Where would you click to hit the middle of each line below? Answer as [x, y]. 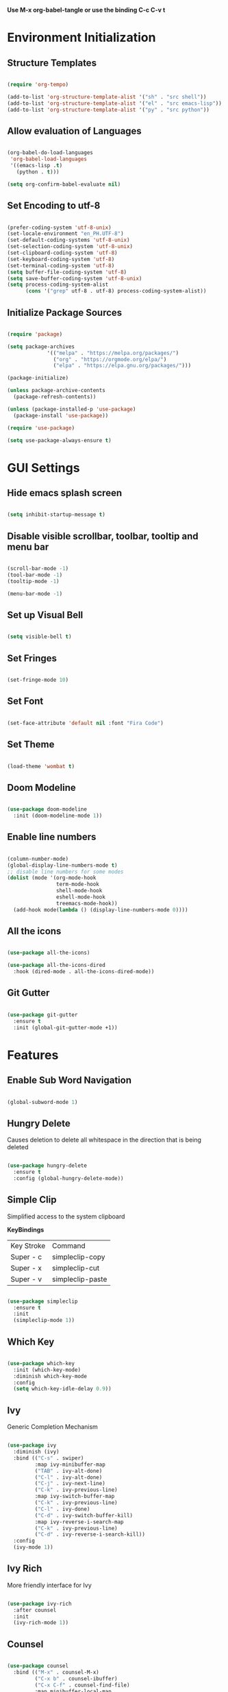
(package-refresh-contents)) [55, 397]
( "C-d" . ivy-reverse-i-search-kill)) [90, 1534]
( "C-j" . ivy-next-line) [70, 1484]
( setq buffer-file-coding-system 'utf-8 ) [67, 272]
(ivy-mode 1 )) [33, 1547]
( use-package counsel [38, 1666]
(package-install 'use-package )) [61, 415]
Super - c [26, 1257]
